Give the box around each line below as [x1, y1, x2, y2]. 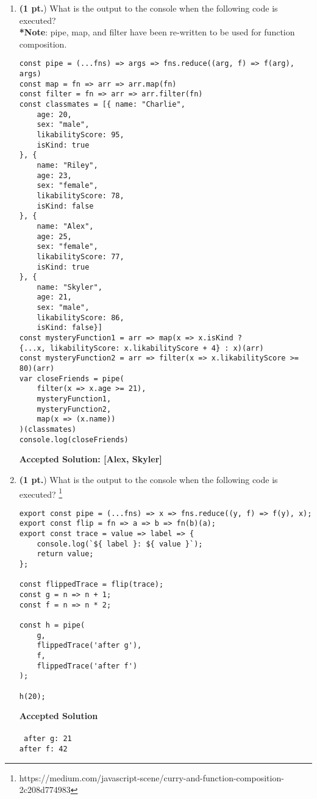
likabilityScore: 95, [37, 130, 124, 139]
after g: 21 [23, 734, 72, 743]
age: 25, [37, 232, 72, 241]
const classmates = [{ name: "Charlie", [19, 100, 185, 109]
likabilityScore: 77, [37, 252, 124, 261]
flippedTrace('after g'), [37, 641, 142, 650]
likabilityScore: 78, [37, 191, 124, 200]
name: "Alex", [37, 221, 94, 231]
